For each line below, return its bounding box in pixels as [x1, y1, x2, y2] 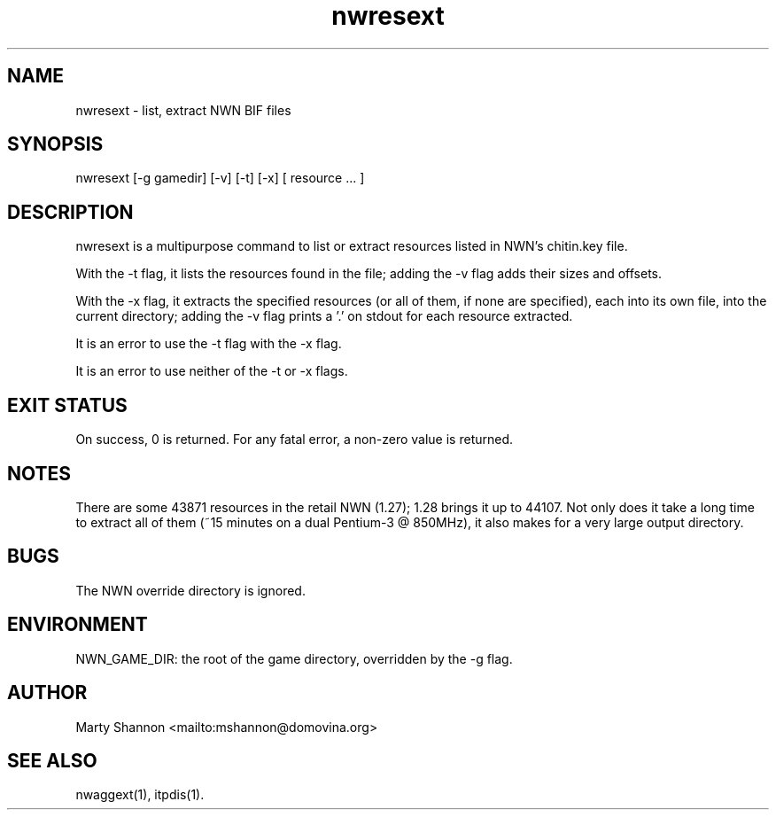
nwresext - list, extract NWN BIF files [75, 102, 291, 118]
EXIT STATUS [7, 393, 128, 416]
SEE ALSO [7, 749, 97, 772]
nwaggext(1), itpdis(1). [75, 787, 205, 803]
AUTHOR [7, 681, 88, 704]
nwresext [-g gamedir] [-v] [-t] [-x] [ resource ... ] [75, 170, 365, 186]
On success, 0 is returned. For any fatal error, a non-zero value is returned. [75, 432, 514, 447]
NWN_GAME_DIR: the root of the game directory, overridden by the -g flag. [75, 650, 513, 666]
